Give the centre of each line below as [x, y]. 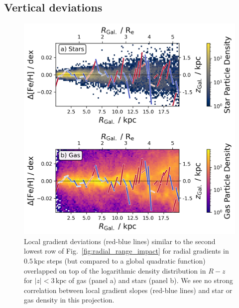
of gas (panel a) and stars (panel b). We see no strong [151, 280]
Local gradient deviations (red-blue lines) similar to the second [120, 241]
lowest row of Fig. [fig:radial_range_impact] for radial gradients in [126, 251]
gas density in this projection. [69, 300]
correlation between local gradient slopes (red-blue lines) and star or [128, 290]
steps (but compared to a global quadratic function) [126, 260]
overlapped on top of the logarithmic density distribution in [115, 270]
